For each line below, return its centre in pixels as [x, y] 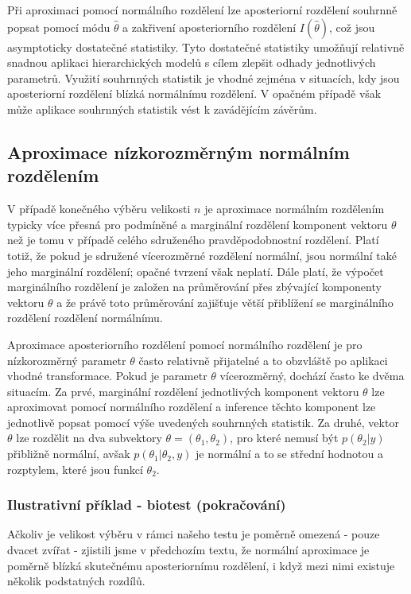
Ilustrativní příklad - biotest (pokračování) [147, 505]
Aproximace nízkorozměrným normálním [178, 151]
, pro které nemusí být [284, 438]
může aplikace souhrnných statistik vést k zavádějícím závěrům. [162, 109]
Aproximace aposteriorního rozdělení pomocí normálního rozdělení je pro [185, 344]
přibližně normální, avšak [69, 454]
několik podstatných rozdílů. [76, 581]
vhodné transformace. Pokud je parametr [107, 376]
